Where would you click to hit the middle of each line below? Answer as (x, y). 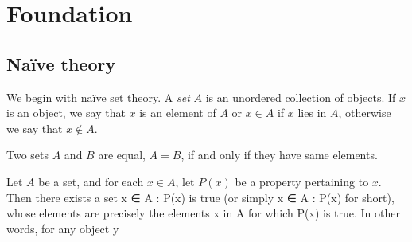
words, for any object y (63, 228)
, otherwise (365, 113)
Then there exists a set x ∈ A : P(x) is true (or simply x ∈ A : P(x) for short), (200, 197)
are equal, (122, 155)
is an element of (178, 113)
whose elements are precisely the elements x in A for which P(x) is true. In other (203, 213)
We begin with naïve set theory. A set (98, 97)
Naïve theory (61, 63)
